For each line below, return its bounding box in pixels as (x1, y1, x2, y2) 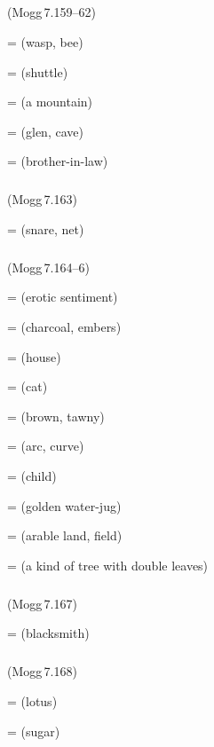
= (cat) (7, 377, 48, 396)
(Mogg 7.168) (7, 662, 77, 680)
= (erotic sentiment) (7, 287, 118, 306)
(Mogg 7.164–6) (7, 257, 90, 276)
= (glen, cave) (7, 122, 83, 140)
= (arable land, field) (7, 526, 123, 545)
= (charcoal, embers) (7, 318, 122, 336)
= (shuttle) (7, 62, 68, 81)
